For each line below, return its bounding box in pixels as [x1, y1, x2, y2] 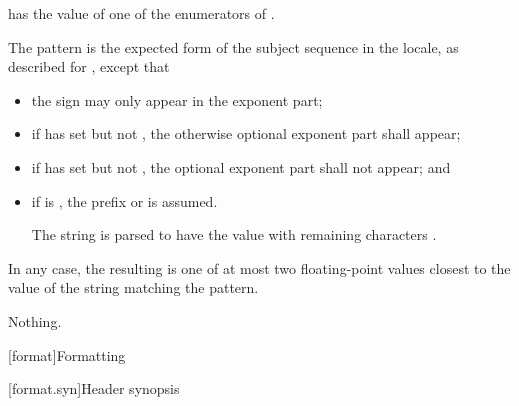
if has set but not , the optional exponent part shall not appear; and [31, 156, 451, 177]
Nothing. [8, 310, 62, 331]
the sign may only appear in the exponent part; [31, 89, 323, 110]
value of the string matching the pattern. [8, 277, 259, 298]
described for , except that [8, 56, 170, 77]
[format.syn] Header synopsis [8, 378, 180, 399]
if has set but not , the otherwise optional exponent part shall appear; [31, 123, 461, 144]
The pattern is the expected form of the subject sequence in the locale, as [8, 36, 459, 57]
